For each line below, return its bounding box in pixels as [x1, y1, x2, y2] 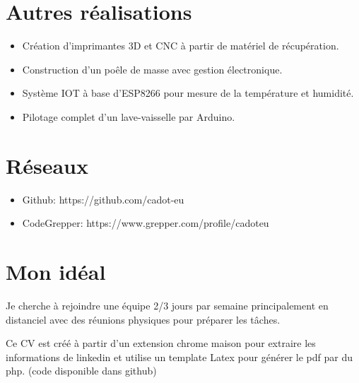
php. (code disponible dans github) [6, 363, 157, 378]
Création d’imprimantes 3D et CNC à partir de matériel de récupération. [22, 38, 339, 53]
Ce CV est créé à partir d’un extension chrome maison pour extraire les [6, 336, 316, 350]
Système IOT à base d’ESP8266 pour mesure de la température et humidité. [22, 86, 354, 100]
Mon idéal [6, 257, 106, 285]
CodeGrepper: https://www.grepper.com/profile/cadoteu [22, 216, 269, 230]
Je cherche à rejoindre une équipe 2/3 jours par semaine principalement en [6, 297, 329, 312]
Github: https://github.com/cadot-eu [22, 191, 184, 206]
